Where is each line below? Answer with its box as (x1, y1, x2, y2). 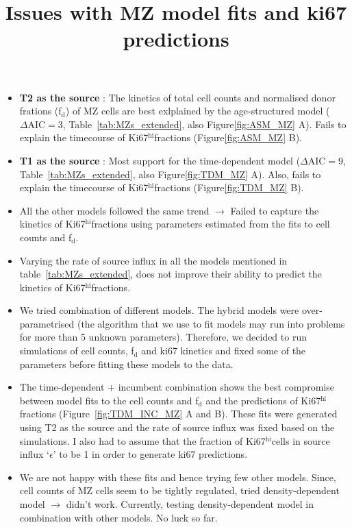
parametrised (19, 316, 75, 330)
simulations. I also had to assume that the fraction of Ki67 (19, 433, 266, 448)
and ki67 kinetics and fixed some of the (141, 343, 306, 358)
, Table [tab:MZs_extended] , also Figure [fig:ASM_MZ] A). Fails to (62, 117, 347, 131)
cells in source (271, 433, 330, 448)
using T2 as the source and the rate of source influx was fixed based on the (19, 420, 335, 434)
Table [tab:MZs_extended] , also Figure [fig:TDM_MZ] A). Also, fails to (19, 167, 321, 181)
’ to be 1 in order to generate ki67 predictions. (53, 447, 248, 461)
